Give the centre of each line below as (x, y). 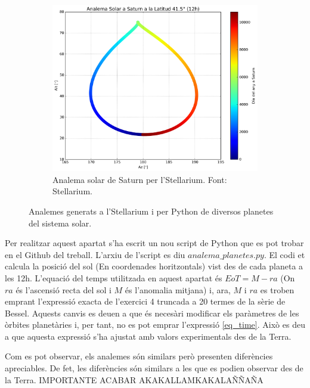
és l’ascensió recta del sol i (63, 289)
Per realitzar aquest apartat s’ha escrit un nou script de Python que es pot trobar (154, 243)
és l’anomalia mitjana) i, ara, (178, 289)
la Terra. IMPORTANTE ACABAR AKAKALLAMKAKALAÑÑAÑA (134, 379)
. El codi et (284, 254)
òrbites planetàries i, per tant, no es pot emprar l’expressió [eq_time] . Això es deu (155, 325)
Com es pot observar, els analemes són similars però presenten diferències (139, 356)
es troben (277, 289)
